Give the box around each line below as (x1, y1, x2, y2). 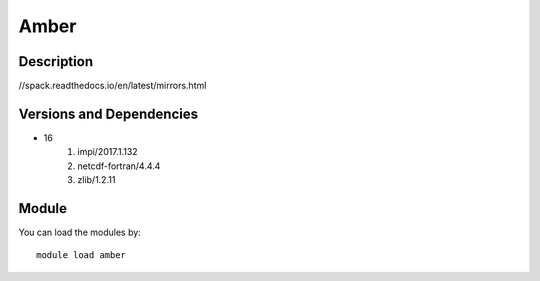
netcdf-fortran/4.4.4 (77, 160, 161, 172)
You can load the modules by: (18, 226, 142, 239)
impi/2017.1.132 (77, 146, 139, 158)
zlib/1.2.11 (77, 174, 116, 186)
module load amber (36, 250, 127, 261)
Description (18, 53, 94, 70)
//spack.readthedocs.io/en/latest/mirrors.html (18, 80, 207, 92)
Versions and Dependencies (18, 105, 199, 122)
